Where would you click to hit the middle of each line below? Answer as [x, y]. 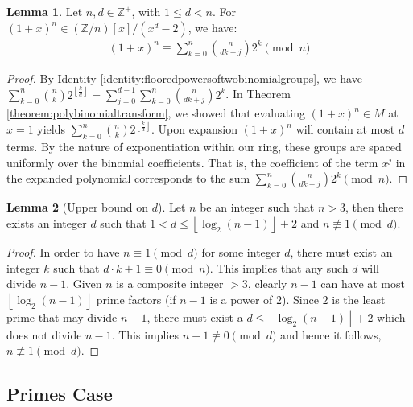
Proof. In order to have [63, 252]
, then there [374, 207]
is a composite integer [170, 284]
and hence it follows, [331, 334]
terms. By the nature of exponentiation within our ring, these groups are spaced [204, 147]
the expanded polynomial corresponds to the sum [128, 178]
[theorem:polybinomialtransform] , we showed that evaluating [156, 113]
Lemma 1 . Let [45, 11]
